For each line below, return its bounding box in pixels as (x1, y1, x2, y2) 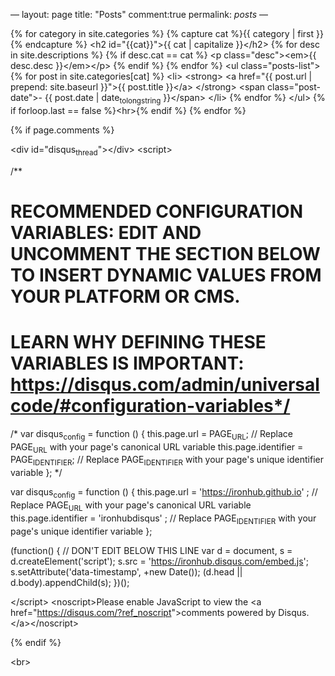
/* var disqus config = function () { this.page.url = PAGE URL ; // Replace (10, 427, 293, 442)
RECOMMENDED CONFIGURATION (10, 200, 303, 223)
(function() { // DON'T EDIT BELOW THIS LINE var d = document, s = (10, 544, 293, 556)
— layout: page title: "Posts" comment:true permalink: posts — (10, 9, 268, 20)
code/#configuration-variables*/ (10, 394, 291, 417)
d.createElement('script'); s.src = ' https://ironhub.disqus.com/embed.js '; (10, 555, 310, 567)
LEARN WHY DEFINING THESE (10, 330, 267, 353)
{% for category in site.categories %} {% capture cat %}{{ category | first (10, 28, 315, 39)
